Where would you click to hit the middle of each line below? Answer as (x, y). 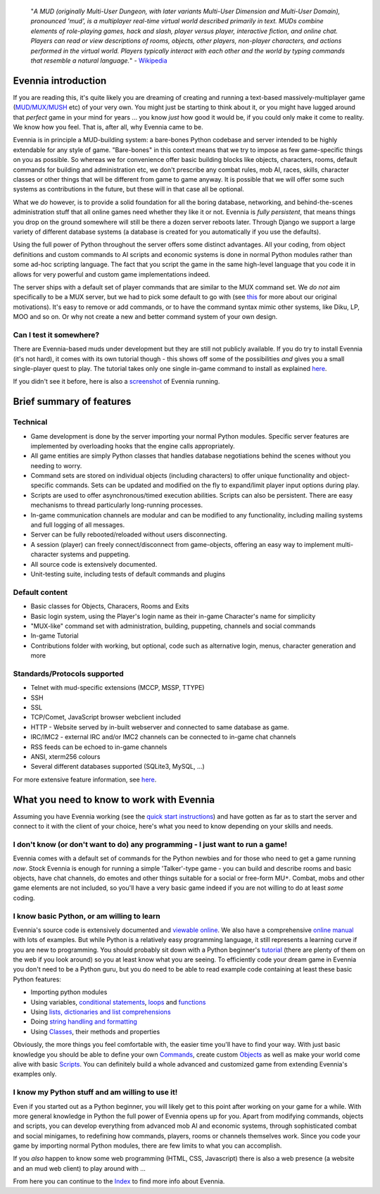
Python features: (37, 979)
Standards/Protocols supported (69, 674)
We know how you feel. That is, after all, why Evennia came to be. (108, 127)
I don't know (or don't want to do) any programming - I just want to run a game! (150, 844)
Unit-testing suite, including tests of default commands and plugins (128, 574)
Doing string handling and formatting (84, 1022)
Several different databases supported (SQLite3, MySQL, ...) (118, 767)
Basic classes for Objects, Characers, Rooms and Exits (110, 606)
